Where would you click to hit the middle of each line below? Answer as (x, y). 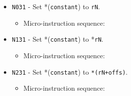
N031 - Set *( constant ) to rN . (56, 6)
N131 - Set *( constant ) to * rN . (58, 39)
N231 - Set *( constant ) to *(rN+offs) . (70, 72)
